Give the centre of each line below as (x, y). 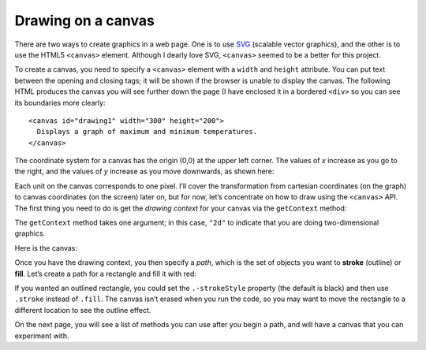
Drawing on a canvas (85, 20)
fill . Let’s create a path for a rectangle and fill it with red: (106, 274)
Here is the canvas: (46, 248)
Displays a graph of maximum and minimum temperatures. (147, 132)
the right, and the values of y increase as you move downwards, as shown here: (144, 171)
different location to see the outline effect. (83, 310)
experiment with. (42, 336)
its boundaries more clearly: (60, 102)
